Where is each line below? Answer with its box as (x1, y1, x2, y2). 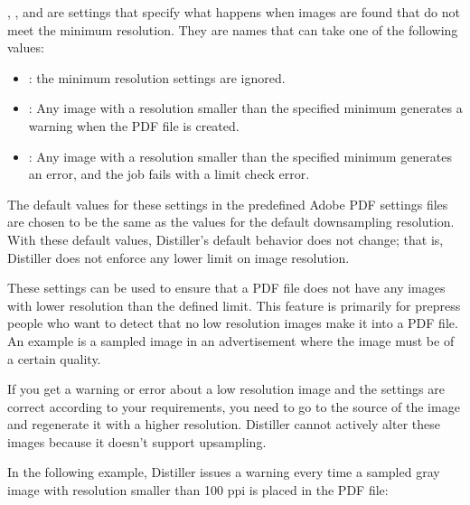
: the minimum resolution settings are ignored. (28, 68, 286, 87)
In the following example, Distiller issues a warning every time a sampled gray (7, 463, 440, 482)
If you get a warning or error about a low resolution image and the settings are (7, 379, 445, 398)
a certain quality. (7, 349, 101, 368)
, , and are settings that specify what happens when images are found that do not (7, 3, 460, 21)
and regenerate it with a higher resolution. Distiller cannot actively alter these (7, 415, 440, 434)
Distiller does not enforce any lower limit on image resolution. (7, 248, 350, 267)
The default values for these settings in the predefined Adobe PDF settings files (7, 194, 448, 213)
